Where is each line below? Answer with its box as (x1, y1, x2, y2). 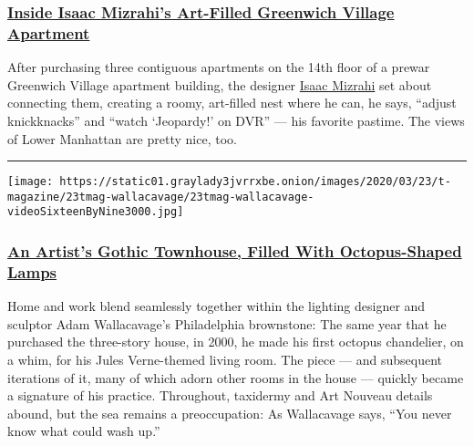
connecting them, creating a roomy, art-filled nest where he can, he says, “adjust (7, 93, 457, 112)
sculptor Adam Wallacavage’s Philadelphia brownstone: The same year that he (7, 314, 447, 333)
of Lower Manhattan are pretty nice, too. (7, 129, 237, 148)
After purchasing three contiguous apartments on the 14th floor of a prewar (7, 57, 430, 77)
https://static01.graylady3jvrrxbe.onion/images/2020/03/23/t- (59, 175, 451, 189)
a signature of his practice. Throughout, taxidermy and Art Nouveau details (7, 386, 433, 405)
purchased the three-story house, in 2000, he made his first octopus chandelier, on (7, 332, 464, 351)
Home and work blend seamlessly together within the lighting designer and (7, 296, 426, 316)
